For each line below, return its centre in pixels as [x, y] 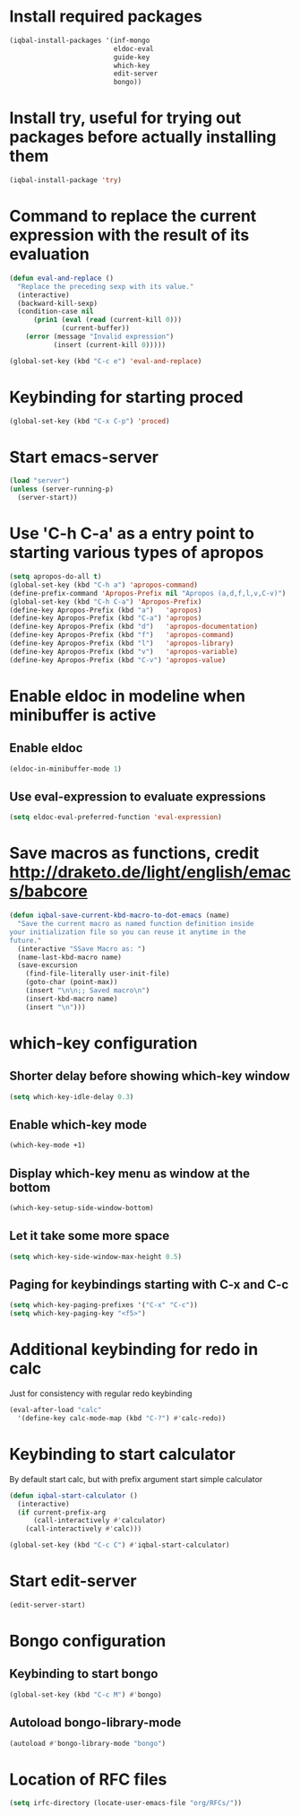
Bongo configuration [88, 1641]
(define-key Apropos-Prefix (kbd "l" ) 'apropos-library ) [122, 643]
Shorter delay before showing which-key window [150, 1076]
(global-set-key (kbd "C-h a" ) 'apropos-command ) [104, 585]
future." [26, 940]
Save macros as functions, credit [134, 853]
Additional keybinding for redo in [134, 1350]
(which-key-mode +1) [48, 1146]
